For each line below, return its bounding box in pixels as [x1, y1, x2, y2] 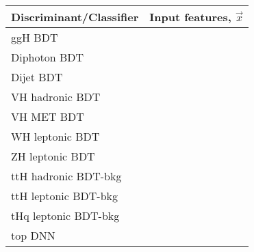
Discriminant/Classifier [11, 9, 139, 25]
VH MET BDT [11, 109, 84, 124]
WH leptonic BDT [11, 128, 100, 144]
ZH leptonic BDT [11, 148, 95, 164]
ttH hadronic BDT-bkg [11, 168, 122, 184]
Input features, [149, 9, 231, 25]
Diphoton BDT [11, 49, 84, 65]
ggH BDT [11, 29, 58, 45]
